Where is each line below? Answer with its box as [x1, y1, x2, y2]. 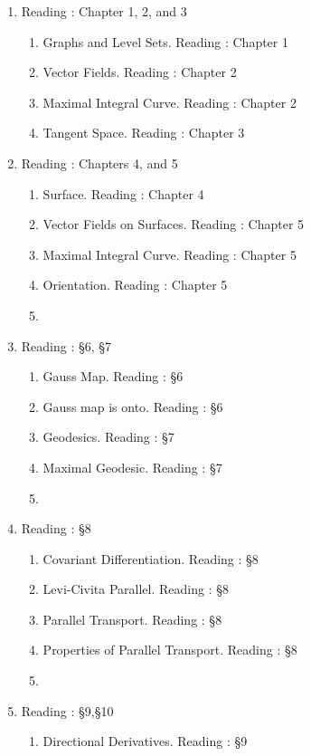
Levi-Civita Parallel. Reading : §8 [42, 579, 229, 598]
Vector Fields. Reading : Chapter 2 [42, 62, 237, 81]
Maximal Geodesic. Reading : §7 [42, 457, 222, 476]
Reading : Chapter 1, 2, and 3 [21, 2, 187, 20]
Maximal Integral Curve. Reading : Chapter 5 [42, 244, 297, 263]
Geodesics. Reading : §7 [42, 427, 174, 446]
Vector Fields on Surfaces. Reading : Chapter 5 [42, 215, 305, 234]
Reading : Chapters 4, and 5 [21, 153, 178, 172]
